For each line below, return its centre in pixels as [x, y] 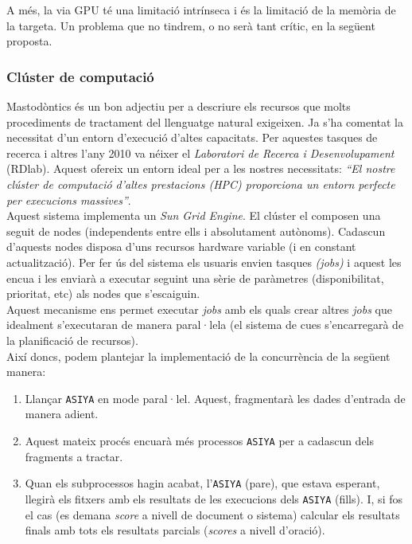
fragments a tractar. [74, 456]
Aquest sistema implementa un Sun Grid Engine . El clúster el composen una [194, 215]
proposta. [29, 41]
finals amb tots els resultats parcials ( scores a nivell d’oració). [175, 530]
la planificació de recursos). [72, 340]
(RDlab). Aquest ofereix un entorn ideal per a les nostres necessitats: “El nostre [201, 168]
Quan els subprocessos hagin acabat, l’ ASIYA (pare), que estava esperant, [202, 483]
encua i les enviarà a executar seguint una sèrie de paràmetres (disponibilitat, [195, 278]
